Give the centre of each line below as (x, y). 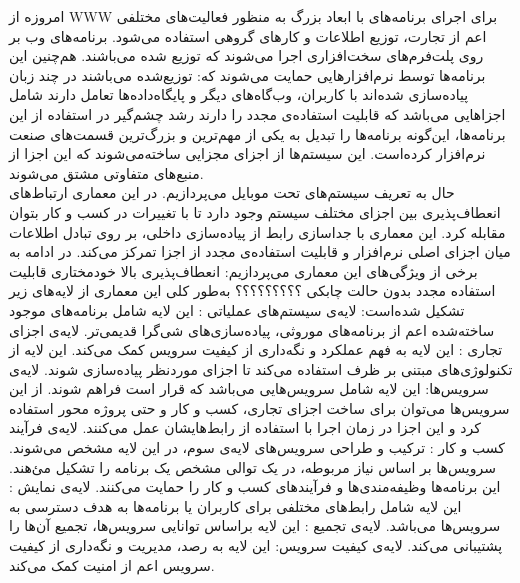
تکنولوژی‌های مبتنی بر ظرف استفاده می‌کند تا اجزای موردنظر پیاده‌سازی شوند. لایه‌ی (261, 368)
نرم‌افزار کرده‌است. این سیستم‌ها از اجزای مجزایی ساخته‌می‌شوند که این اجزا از (247, 153)
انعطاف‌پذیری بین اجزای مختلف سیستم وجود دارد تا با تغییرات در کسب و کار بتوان (255, 211)
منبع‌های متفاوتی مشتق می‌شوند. (106, 172)
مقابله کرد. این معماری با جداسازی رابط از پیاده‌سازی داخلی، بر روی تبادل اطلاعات (257, 231)
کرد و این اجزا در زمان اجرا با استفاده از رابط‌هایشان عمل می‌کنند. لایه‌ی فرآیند (245, 427)
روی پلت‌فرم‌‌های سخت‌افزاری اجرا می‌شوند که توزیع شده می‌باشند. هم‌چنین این (246, 55)
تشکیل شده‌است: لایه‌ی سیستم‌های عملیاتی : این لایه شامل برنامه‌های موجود (237, 309)
